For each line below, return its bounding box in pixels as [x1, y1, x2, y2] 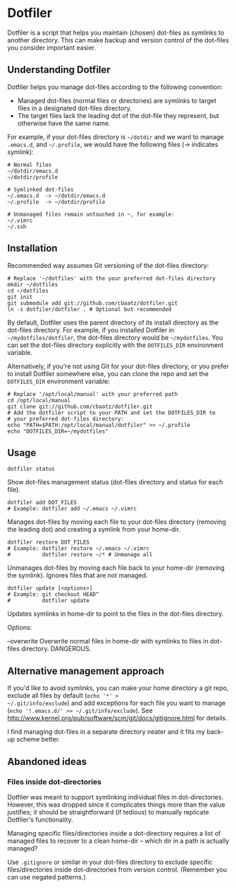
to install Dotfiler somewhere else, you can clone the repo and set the [7, 369, 209, 378]
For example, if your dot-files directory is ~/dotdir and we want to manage [7, 132, 224, 141]
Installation [7, 243, 58, 255]
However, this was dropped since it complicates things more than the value [7, 800, 225, 809]
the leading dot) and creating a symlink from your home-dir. [7, 525, 181, 534]
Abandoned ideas [7, 755, 87, 768]
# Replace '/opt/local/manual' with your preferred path [7, 390, 178, 397]
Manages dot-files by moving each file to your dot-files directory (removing [7, 518, 227, 526]
